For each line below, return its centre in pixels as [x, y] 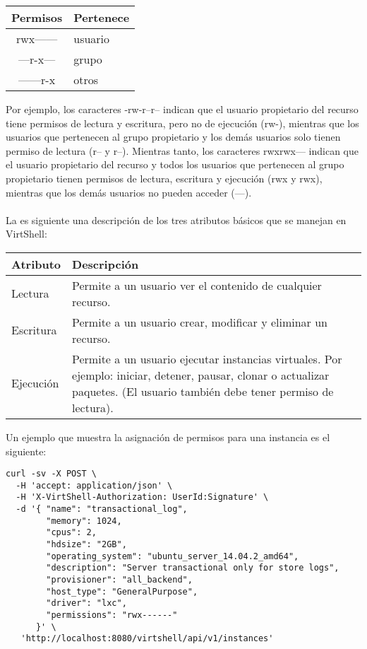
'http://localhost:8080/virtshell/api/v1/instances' [147, 639]
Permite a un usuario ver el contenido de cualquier [197, 285]
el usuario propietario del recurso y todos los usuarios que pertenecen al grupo [175, 164]
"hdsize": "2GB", [86, 545]
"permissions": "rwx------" [112, 615]
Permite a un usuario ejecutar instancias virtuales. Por [207, 358]
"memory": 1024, [84, 521]
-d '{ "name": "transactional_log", [102, 509]
